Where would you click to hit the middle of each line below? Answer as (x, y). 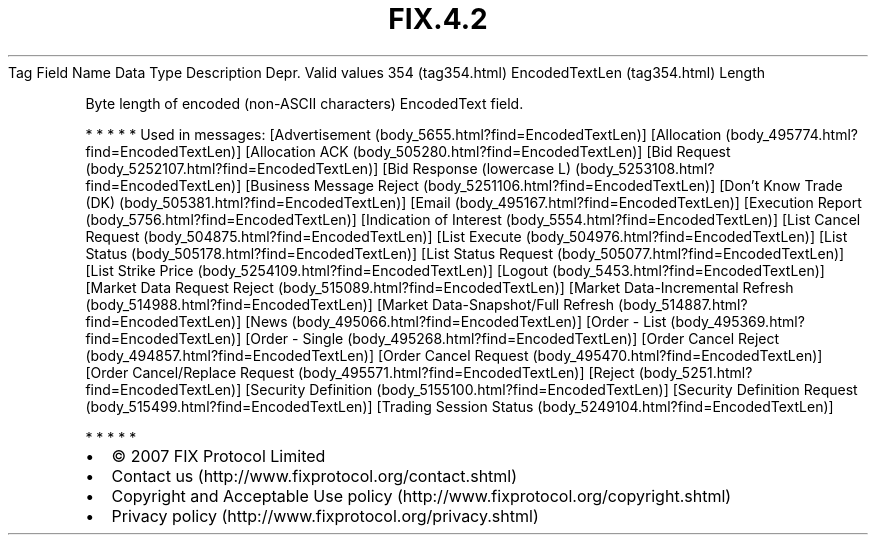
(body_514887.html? (683, 304)
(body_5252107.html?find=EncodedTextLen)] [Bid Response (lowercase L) (328, 168)
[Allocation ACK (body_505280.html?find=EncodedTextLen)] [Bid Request (488, 151)
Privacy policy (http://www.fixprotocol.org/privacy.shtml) (325, 515)
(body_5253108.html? (645, 168)
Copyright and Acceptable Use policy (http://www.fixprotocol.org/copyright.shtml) (421, 495)
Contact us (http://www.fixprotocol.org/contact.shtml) (314, 475)
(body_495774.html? (791, 134)
